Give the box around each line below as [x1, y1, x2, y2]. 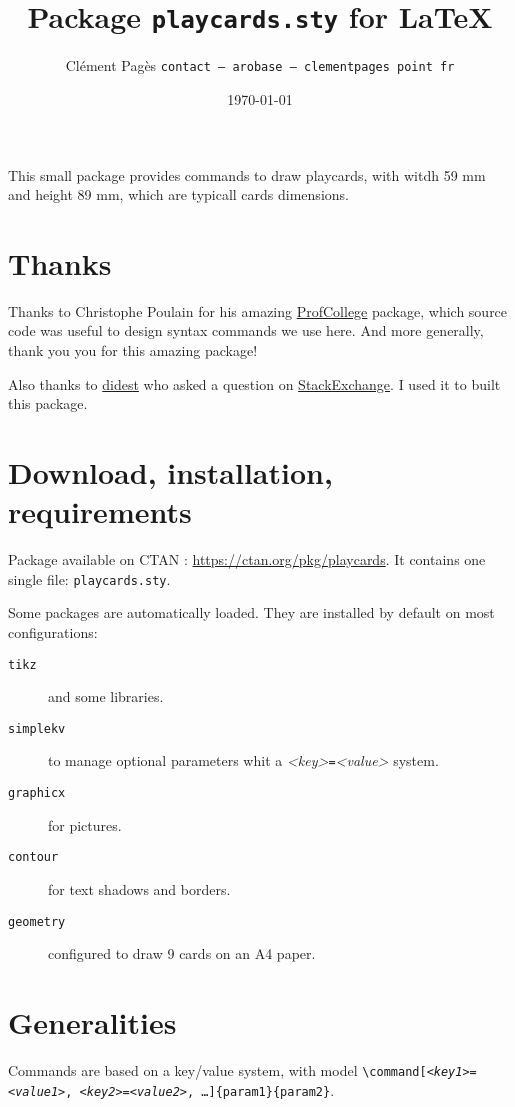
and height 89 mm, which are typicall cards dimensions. [8, 184, 349, 205]
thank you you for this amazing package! [8, 340, 258, 360]
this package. [8, 393, 88, 414]
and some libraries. [48, 686, 164, 707]
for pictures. [48, 814, 122, 835]
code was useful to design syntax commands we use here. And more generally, [8, 320, 484, 341]
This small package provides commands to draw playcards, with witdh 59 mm [8, 164, 486, 185]
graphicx [8, 786, 66, 801]
